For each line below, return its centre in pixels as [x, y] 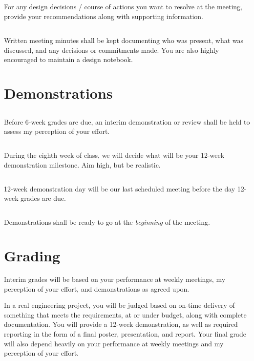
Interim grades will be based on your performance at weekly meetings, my [115, 279]
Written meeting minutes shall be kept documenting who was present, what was [124, 40]
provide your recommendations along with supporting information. [104, 16]
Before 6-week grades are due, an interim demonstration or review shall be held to [127, 121]
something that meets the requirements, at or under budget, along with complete [125, 314]
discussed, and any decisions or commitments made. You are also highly [112, 50]
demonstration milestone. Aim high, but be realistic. [82, 164]
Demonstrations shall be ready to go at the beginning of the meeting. [107, 222]
